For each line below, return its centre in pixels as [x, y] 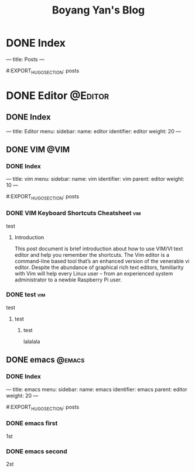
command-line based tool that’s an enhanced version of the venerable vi [102, 261]
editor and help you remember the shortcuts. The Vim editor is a [92, 254]
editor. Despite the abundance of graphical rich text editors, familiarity [99, 267]
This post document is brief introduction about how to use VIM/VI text [99, 249]
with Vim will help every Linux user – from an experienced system [94, 273]
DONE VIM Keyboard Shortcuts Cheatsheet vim [73, 213]
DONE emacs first [32, 423]
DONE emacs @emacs [45, 360]
